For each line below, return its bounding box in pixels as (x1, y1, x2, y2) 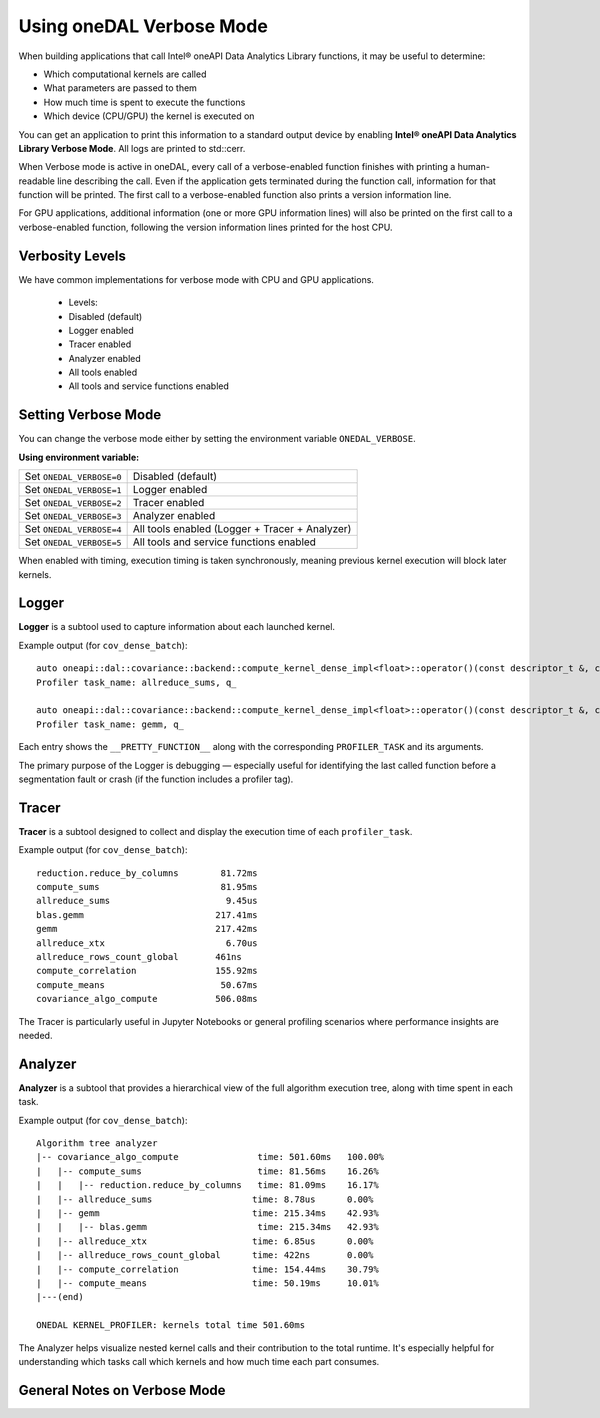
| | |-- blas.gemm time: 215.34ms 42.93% (36, 1221, 379, 1233)
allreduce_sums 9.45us (36, 895, 259, 907)
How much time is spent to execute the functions (43, 96, 246, 108)
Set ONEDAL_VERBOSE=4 (24, 522, 122, 536)
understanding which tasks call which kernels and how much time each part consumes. (18, 1355, 380, 1367)
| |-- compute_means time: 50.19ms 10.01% (36, 1277, 379, 1289)
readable (18, 175, 55, 187)
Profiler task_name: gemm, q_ (36, 718, 185, 730)
